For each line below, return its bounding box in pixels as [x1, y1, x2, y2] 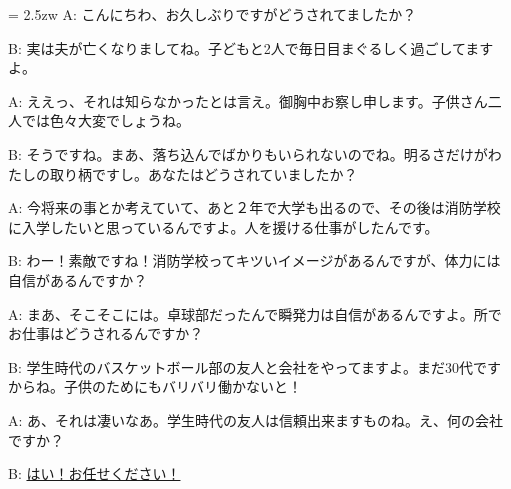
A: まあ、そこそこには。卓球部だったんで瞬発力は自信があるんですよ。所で [8, 303, 502, 324]
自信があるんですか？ [8, 269, 148, 290]
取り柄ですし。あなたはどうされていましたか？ [49, 163, 358, 184]
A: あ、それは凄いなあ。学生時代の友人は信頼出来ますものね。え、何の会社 [8, 409, 504, 430]
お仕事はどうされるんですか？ [8, 323, 204, 344]
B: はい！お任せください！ [8, 463, 181, 484]
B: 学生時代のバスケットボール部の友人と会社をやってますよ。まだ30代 [8, 356, 474, 377]
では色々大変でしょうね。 [21, 110, 190, 131]
